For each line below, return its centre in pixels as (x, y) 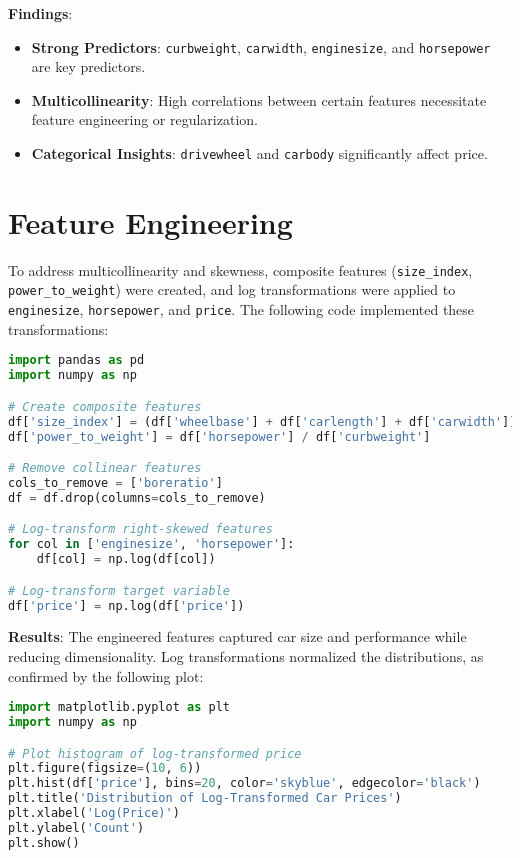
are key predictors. (88, 66)
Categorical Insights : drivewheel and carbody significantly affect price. (259, 153)
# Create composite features (105, 406)
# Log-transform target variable (119, 590)
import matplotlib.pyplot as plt (119, 707)
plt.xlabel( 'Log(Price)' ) (94, 813)
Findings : (40, 13)
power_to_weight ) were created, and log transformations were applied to (232, 289)
